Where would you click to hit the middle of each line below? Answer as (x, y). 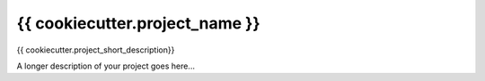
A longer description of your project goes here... (106, 66)
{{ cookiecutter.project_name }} (138, 23)
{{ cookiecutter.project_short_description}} (96, 50)
